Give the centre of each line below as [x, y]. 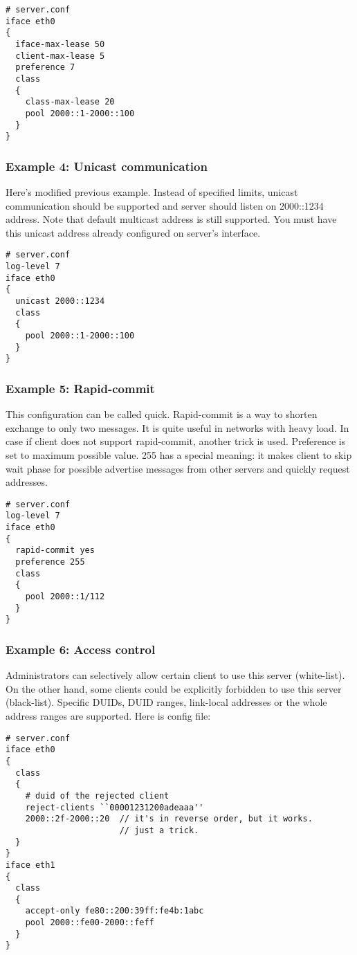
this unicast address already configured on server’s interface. [133, 232]
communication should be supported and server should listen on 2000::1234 [165, 205]
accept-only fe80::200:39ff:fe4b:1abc [115, 911]
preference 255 [50, 562]
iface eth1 [30, 865]
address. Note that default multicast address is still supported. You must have [171, 219]
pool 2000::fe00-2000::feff [90, 923]
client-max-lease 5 [60, 56]
